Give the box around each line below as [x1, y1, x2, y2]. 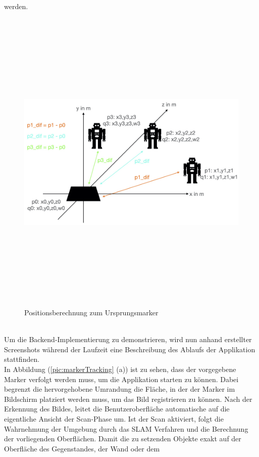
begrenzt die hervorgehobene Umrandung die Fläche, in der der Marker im [4, 384, 235, 394]
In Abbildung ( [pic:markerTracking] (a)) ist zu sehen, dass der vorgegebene [4, 364, 236, 375]
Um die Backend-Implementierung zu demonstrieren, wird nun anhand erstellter [4, 334, 252, 345]
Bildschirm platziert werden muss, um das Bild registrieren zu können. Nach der [4, 393, 252, 404]
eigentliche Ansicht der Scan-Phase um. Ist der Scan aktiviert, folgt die [4, 413, 224, 424]
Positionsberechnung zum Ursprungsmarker [24, 307, 159, 318]
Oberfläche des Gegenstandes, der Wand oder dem [4, 443, 160, 453]
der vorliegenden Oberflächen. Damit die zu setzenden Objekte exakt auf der [4, 433, 241, 444]
